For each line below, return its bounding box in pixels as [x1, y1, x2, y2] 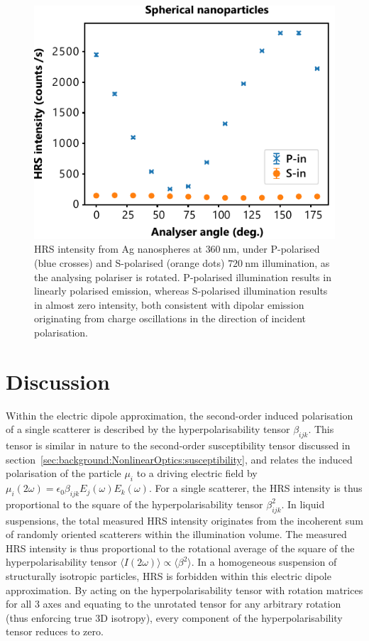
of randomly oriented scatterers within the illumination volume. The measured [6, 527, 347, 542]
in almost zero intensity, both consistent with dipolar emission [34, 297, 304, 312]
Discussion [6, 366, 110, 395]
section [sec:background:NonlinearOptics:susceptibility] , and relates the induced [6, 451, 353, 466]
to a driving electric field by [136, 466, 258, 481]
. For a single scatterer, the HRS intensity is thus [148, 481, 363, 495]
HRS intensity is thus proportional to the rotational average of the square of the [6, 540, 355, 555]
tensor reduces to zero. [6, 624, 104, 639]
